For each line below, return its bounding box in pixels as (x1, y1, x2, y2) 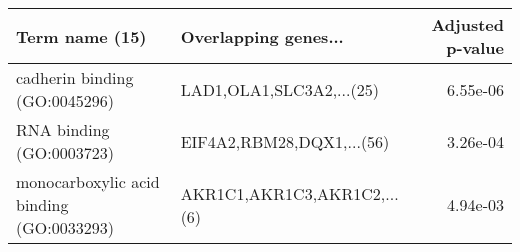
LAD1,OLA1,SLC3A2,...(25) (180, 77, 379, 101)
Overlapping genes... (180, 24, 344, 48)
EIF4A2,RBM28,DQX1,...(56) (180, 129, 390, 153)
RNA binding (16, 118, 110, 141)
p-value (446, 36, 504, 59)
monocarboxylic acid (16, 170, 160, 193)
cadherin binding (16, 66, 134, 89)
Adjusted (431, 13, 504, 36)
